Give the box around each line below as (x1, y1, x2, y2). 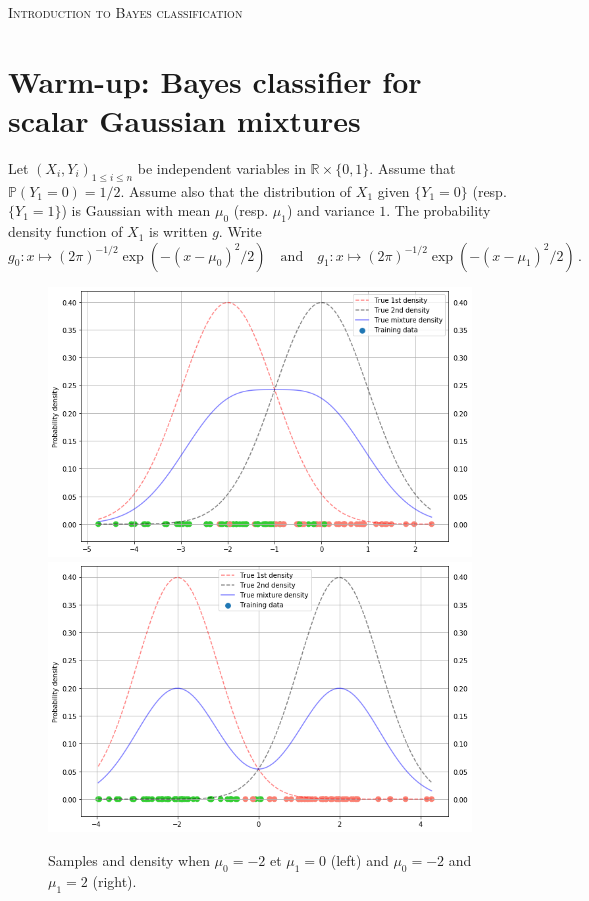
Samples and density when (48, 850, 210, 871)
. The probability (386, 200, 491, 221)
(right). (92, 870, 137, 891)
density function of (8, 221, 123, 242)
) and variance (286, 200, 375, 221)
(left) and (330, 850, 389, 871)
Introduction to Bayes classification (8, 2, 243, 22)
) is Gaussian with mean (61, 200, 211, 221)
